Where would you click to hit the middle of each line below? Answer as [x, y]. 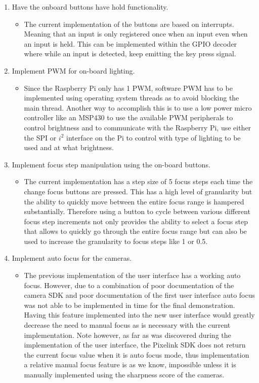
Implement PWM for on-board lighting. [73, 70]
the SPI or [40, 137]
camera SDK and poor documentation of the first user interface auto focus [140, 295]
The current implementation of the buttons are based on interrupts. [129, 24]
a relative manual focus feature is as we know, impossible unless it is [130, 364]
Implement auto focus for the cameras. [72, 258]
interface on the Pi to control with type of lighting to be [154, 137]
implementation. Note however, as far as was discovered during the [127, 335]
